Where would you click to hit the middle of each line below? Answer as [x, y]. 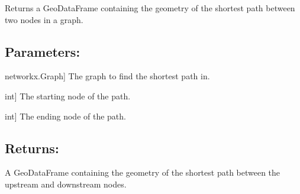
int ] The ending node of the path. [65, 116]
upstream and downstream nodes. [66, 184]
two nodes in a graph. [44, 19]
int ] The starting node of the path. [68, 96]
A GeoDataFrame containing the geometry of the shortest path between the [143, 172]
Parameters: [43, 51]
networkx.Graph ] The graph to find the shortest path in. [107, 76]
